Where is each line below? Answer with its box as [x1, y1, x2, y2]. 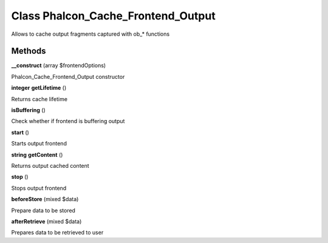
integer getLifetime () [11, 84, 67, 92]
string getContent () [11, 151, 63, 158]
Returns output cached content [11, 162, 89, 169]
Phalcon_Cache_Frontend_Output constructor [11, 73, 125, 80]
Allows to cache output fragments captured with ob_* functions [11, 30, 170, 38]
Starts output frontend [11, 140, 67, 147]
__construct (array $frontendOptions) [11, 62, 106, 69]
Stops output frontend [11, 184, 67, 191]
